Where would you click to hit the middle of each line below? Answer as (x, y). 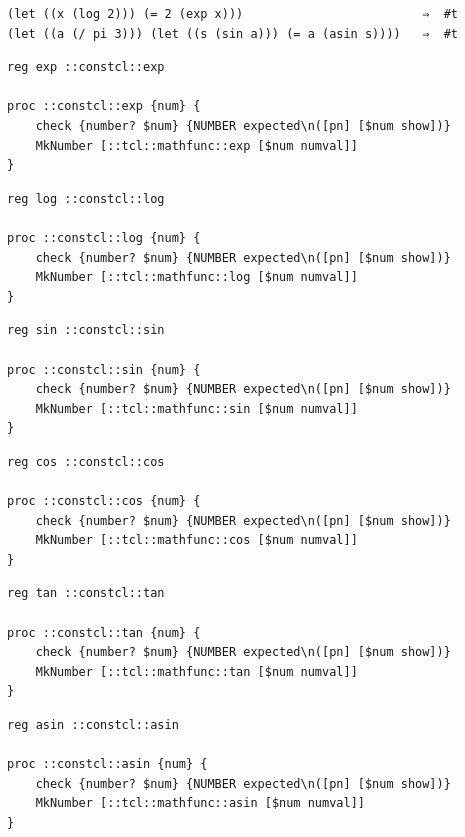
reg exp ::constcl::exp (86, 67)
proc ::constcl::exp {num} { (104, 106)
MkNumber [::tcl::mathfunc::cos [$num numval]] (196, 540)
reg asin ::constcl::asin (93, 725)
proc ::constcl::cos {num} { (104, 501)
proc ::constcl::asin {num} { (107, 764)
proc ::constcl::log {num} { (104, 237)
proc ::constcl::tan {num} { (104, 632)
